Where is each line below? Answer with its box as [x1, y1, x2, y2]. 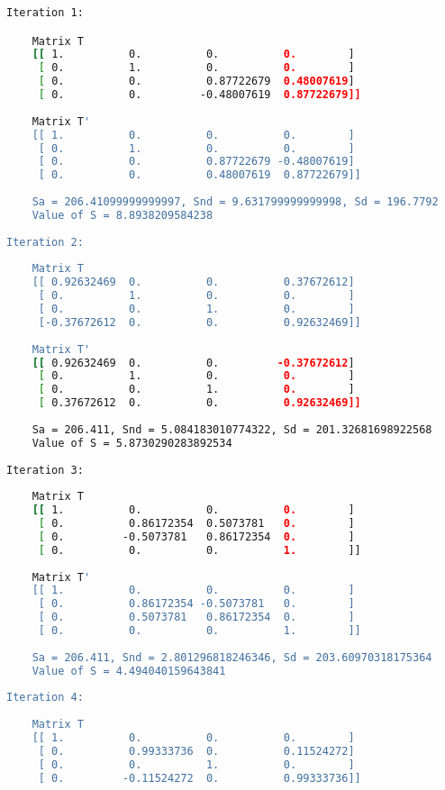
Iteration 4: [6, 691, 84, 704]
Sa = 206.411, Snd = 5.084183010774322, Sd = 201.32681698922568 [32, 422, 432, 436]
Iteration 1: [6, 6, 84, 19]
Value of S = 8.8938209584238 [32, 208, 213, 222]
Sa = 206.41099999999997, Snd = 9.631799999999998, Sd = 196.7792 [32, 195, 439, 209]
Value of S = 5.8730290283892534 [32, 436, 232, 449]
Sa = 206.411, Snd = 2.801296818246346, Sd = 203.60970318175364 [32, 650, 432, 664]
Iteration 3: [6, 463, 84, 477]
